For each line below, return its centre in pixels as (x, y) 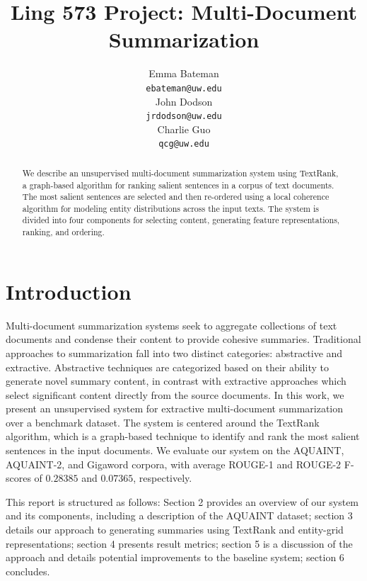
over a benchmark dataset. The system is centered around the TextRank (163, 422)
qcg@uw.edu (184, 144)
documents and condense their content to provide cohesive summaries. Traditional (183, 339)
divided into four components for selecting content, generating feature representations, (181, 220)
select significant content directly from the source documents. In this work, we (175, 394)
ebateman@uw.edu (184, 88)
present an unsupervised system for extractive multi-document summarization (175, 408)
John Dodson (184, 101)
